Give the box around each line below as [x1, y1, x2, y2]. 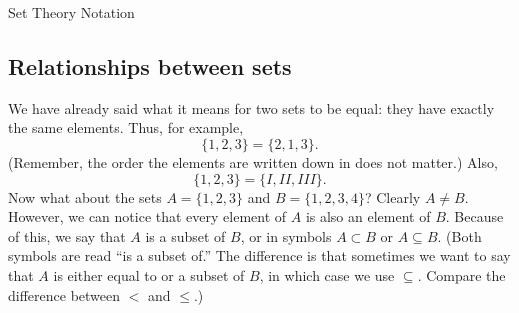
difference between [8, 284, 121, 305]
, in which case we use [259, 264, 395, 285]
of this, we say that [8, 225, 126, 246]
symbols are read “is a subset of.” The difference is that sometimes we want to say [8, 245, 511, 266]
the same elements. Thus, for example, [8, 117, 244, 138]
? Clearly [364, 186, 421, 207]
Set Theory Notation [8, 2, 135, 22]
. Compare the [417, 264, 506, 285]
